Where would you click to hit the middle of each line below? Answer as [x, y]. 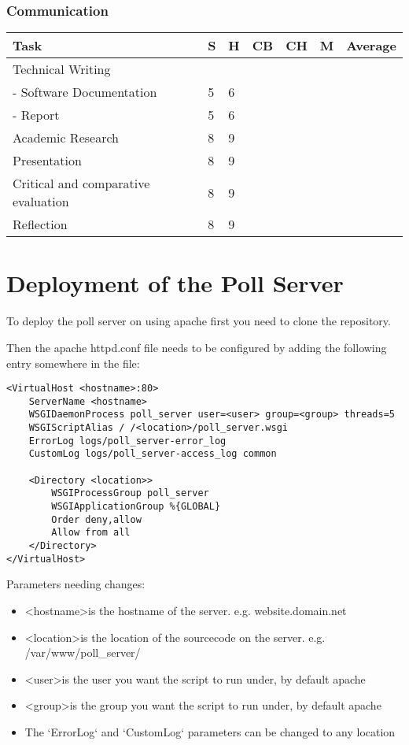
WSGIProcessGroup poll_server [130, 493]
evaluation [41, 202]
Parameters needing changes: [76, 584]
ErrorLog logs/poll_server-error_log [127, 441]
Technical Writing [62, 69]
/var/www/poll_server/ [83, 652]
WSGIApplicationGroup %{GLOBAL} [136, 507]
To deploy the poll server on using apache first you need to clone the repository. [199, 321]
